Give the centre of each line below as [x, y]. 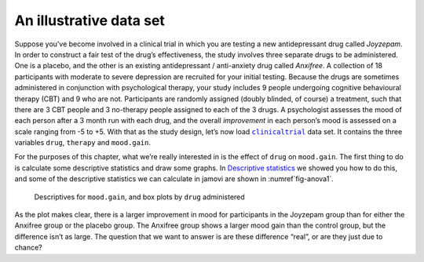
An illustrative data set [90, 20]
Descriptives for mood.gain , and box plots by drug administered [139, 197]
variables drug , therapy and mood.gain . [82, 143]
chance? [28, 248]
